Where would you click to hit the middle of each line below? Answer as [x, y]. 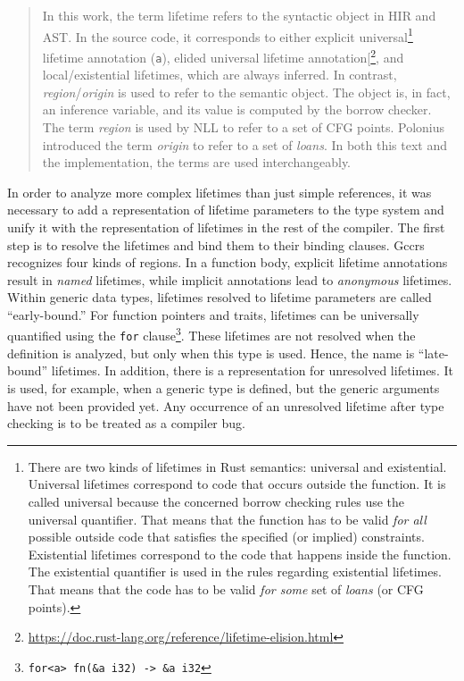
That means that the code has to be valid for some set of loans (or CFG [226, 589]
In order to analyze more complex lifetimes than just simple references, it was [220, 192]
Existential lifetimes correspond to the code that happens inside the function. [240, 554]
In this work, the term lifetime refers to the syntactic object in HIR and [239, 15]
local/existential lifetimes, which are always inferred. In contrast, [220, 75]
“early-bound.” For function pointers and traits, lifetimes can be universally [213, 314]
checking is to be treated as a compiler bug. [126, 423]
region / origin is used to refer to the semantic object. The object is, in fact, [246, 92]
